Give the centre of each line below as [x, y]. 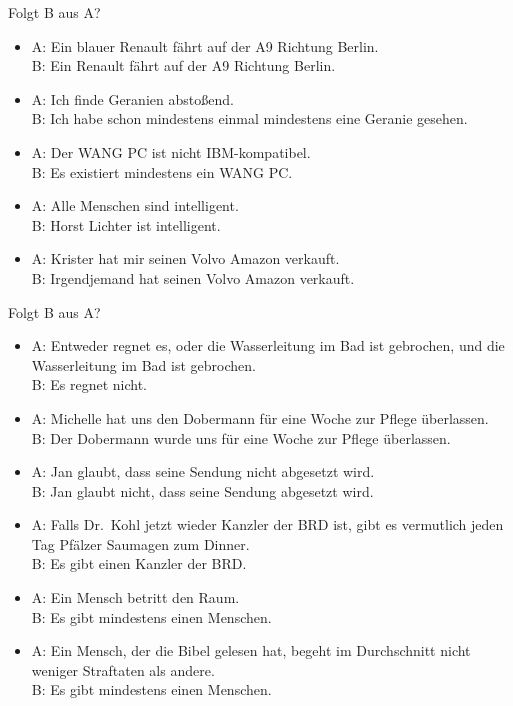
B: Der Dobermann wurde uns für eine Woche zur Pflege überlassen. [241, 437]
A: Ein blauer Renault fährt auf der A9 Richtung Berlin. [205, 45]
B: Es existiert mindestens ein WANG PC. [162, 171]
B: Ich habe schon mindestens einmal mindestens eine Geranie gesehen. [249, 118]
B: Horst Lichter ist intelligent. [126, 224]
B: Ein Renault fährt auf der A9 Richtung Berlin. [183, 65]
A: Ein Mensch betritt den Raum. [135, 597]
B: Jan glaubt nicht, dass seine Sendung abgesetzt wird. [202, 490]
